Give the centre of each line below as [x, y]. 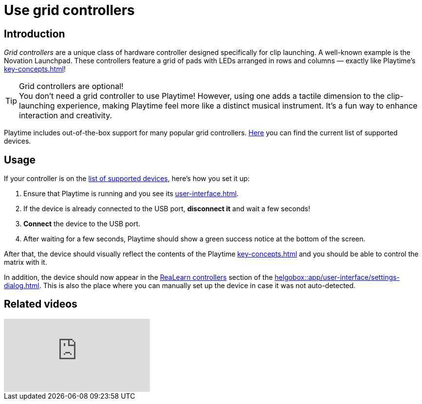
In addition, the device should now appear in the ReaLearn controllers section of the [138, 277]
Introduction [35, 34]
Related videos [41, 304]
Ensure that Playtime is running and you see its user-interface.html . [131, 194]
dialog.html [22, 286]
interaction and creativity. [66, 116]
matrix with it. [26, 262]
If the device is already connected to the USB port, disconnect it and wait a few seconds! [167, 209]
